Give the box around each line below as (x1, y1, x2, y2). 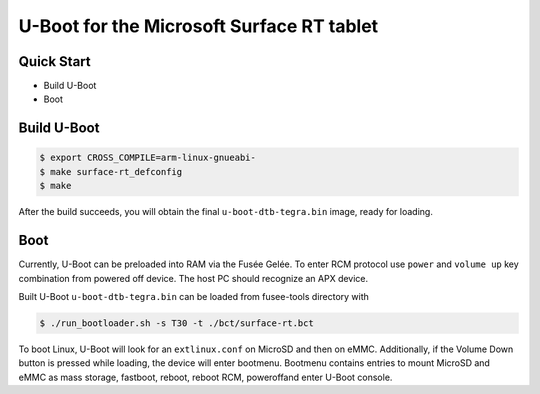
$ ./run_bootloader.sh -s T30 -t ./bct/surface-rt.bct (39, 317, 314, 329)
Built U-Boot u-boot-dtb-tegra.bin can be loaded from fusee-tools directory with (18, 290, 370, 302)
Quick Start (18, 53, 91, 70)
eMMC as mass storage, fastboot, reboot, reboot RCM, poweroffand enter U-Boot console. (18, 371, 393, 383)
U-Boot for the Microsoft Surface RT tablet (18, 15, 379, 37)
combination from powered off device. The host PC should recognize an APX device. (18, 272, 369, 284)
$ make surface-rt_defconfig (39, 166, 183, 177)
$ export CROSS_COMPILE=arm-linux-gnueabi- (39, 152, 257, 164)
